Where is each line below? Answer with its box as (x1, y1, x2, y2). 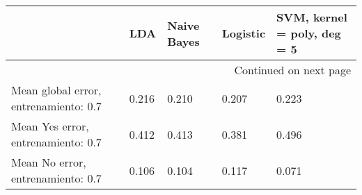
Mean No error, (11, 154, 86, 170)
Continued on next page (234, 62, 351, 78)
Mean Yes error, (11, 118, 89, 134)
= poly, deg (276, 25, 341, 41)
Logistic (221, 25, 266, 41)
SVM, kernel (276, 9, 347, 25)
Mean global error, (11, 82, 102, 98)
